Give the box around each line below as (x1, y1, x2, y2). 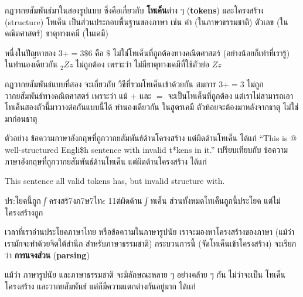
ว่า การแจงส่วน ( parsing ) (5, 248, 90, 261)
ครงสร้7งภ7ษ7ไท (49, 194, 103, 206)
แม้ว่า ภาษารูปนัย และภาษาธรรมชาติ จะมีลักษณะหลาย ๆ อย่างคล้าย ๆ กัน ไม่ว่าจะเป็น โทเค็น (5, 268, 286, 281)
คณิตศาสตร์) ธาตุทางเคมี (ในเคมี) (5, 27, 108, 39)
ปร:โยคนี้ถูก (5, 194, 41, 206)
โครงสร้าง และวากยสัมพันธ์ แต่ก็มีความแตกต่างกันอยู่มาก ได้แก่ (5, 279, 196, 292)
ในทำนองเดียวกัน (5, 58, 58, 70)
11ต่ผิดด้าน (108, 194, 142, 206)
